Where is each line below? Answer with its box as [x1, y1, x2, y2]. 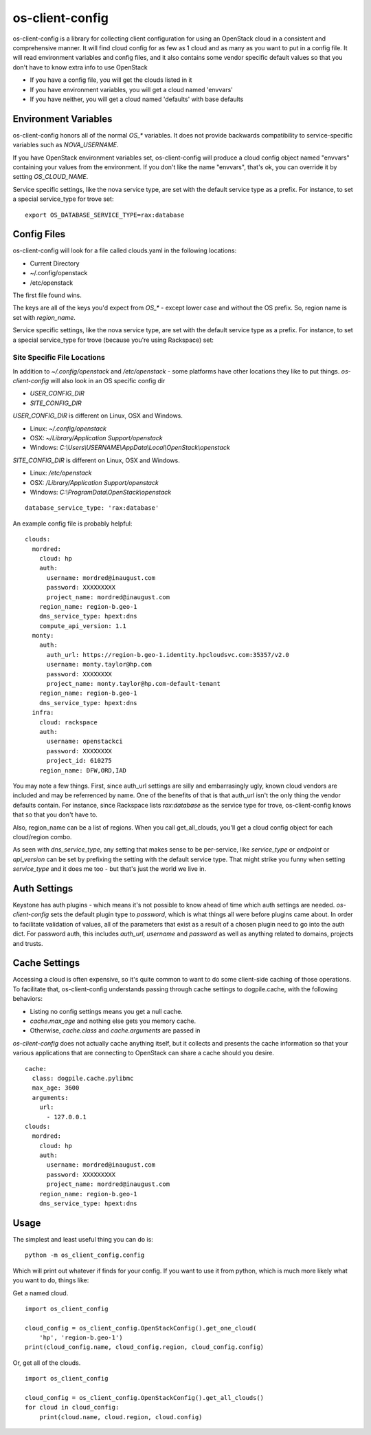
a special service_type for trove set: [12, 195, 114, 203]
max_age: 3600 [32, 1084, 80, 1092]
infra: [32, 709, 54, 717]
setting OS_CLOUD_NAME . [12, 173, 89, 181]
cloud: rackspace [38, 718, 98, 726]
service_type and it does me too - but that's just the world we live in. [12, 865, 207, 873]
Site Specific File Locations [12, 353, 106, 363]
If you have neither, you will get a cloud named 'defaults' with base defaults [30, 95, 244, 103]
